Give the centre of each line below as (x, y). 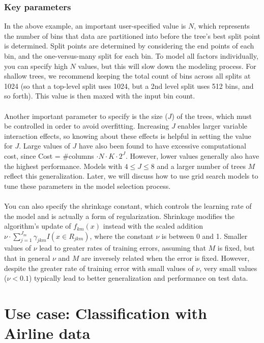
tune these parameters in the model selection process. (87, 186)
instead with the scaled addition (153, 226)
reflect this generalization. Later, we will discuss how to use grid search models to (131, 176)
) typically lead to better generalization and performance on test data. (138, 278)
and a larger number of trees (201, 166)
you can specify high (36, 66)
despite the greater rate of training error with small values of (99, 268)
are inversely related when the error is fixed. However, (166, 258)
